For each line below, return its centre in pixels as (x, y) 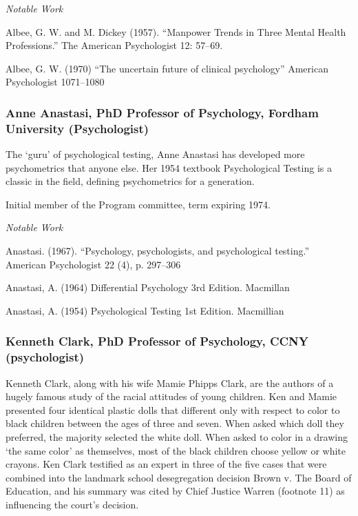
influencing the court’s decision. (72, 504)
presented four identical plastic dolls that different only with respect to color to (173, 409)
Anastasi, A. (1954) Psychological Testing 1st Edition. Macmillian (145, 310)
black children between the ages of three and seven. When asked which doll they (175, 423)
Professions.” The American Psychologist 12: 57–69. (114, 45)
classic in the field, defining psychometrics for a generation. (130, 181)
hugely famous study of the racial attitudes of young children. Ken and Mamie (171, 396)
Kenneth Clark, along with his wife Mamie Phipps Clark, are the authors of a (170, 383)
